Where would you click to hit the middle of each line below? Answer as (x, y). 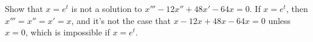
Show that (24, 8)
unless (280, 20)
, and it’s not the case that (121, 20)
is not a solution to (107, 8)
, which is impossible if (67, 32)
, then (297, 8)
